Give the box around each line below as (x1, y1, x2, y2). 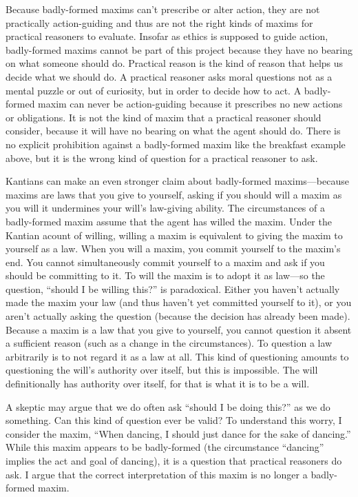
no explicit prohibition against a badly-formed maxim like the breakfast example (6, 136, 346, 151)
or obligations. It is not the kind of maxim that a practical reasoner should (6, 110, 322, 124)
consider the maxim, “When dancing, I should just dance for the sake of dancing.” (6, 426, 351, 440)
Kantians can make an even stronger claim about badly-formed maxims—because (6, 174, 349, 188)
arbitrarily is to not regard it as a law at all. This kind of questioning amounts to (6, 349, 349, 363)
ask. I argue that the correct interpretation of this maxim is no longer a (6, 467, 308, 481)
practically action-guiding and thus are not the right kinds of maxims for (6, 15, 313, 30)
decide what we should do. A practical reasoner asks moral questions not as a (6, 69, 333, 83)
